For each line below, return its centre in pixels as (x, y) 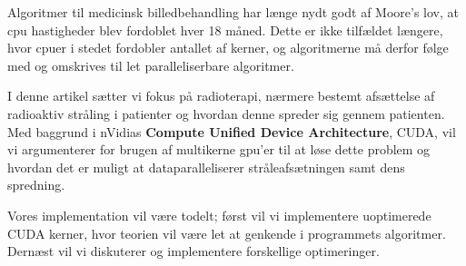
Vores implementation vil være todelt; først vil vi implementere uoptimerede (219, 215)
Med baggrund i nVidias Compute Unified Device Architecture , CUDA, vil (232, 131)
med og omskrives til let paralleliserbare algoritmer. (151, 65)
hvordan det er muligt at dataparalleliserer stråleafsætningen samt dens (206, 167)
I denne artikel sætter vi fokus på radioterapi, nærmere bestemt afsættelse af (221, 96)
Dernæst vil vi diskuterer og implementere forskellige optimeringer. (193, 251)
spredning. (36, 185)
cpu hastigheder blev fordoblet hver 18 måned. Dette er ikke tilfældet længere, (225, 30)
